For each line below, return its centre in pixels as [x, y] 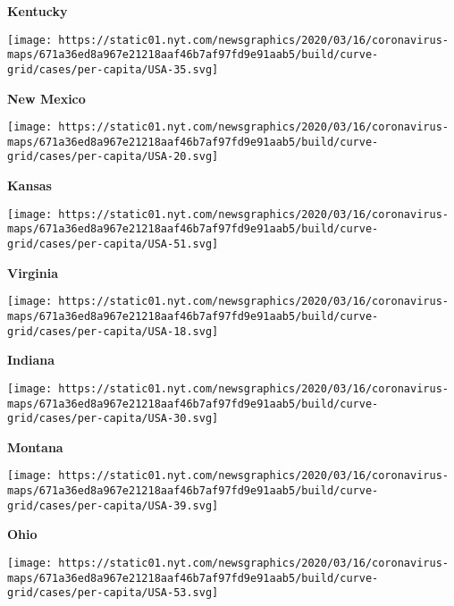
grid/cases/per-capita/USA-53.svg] [113, 593]
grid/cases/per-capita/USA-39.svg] [113, 505]
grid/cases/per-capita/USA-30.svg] [113, 419]
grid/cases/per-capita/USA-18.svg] [113, 331]
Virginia [33, 272]
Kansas [29, 185]
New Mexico [46, 98]
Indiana [31, 360]
